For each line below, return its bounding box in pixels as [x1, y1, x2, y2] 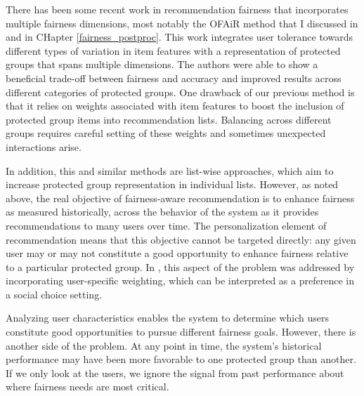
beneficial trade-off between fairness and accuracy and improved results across [6, 70, 342, 85]
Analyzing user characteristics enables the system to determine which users [6, 310, 330, 325]
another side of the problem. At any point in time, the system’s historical [6, 338, 322, 352]
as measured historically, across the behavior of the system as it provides [6, 204, 319, 219]
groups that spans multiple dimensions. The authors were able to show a [6, 57, 318, 72]
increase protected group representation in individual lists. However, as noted [6, 177, 339, 192]
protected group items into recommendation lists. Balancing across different [6, 112, 332, 126]
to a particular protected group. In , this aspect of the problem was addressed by [6, 259, 355, 274]
